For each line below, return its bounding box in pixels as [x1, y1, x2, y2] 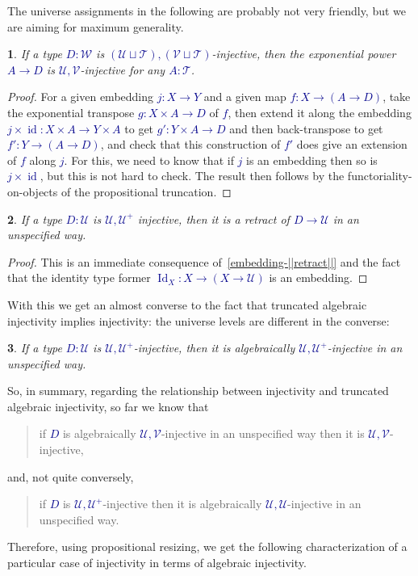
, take [382, 88, 411, 105]
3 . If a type [7, 339, 62, 356]
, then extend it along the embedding [228, 103, 412, 120]
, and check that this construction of [100, 136, 281, 153]
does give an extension [296, 136, 408, 153]
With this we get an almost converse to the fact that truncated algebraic [7, 296, 367, 313]
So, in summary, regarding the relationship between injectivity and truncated [7, 382, 389, 399]
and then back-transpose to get [229, 120, 383, 137]
